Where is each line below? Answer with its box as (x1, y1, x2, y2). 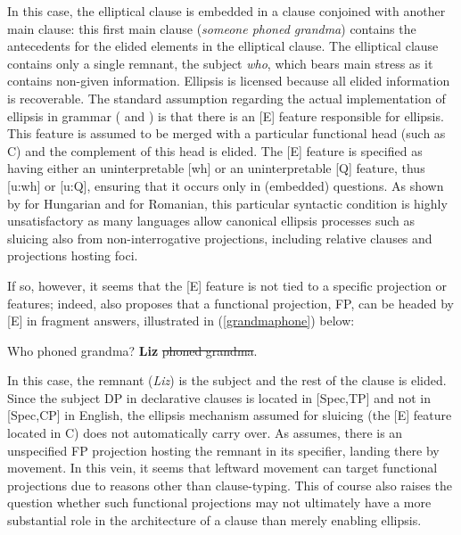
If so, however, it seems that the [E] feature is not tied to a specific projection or (7, 276, 448, 294)
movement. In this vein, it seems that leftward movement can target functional (7, 458, 438, 477)
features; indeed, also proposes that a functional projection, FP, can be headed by (7, 293, 454, 312)
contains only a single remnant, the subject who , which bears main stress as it (7, 53, 433, 72)
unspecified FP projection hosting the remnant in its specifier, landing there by (7, 440, 440, 459)
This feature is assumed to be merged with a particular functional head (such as (7, 124, 446, 143)
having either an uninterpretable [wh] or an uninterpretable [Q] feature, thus (7, 159, 425, 177)
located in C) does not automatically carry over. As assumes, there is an (7, 424, 403, 442)
